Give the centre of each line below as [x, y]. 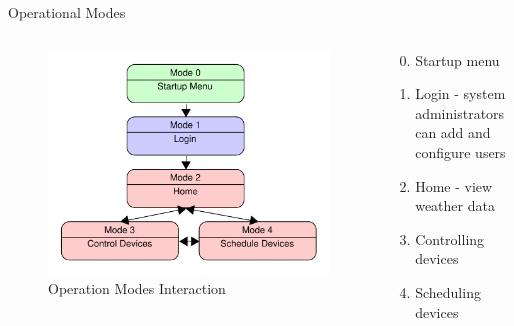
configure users [460, 151]
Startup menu [457, 59]
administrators [460, 112]
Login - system [460, 93]
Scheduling [448, 291]
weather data [455, 205]
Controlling [450, 238]
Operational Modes [67, 12]
